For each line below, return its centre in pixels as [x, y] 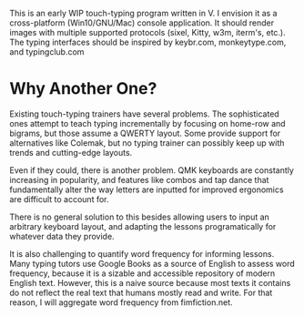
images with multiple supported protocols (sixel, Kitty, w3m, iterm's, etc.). [148, 32]
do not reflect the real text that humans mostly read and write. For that [141, 292]
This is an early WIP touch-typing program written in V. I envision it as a [143, 13]
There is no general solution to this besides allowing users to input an [140, 217]
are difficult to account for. [59, 199]
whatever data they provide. [62, 236]
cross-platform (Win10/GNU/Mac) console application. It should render [142, 23]
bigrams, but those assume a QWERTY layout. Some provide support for [145, 133]
